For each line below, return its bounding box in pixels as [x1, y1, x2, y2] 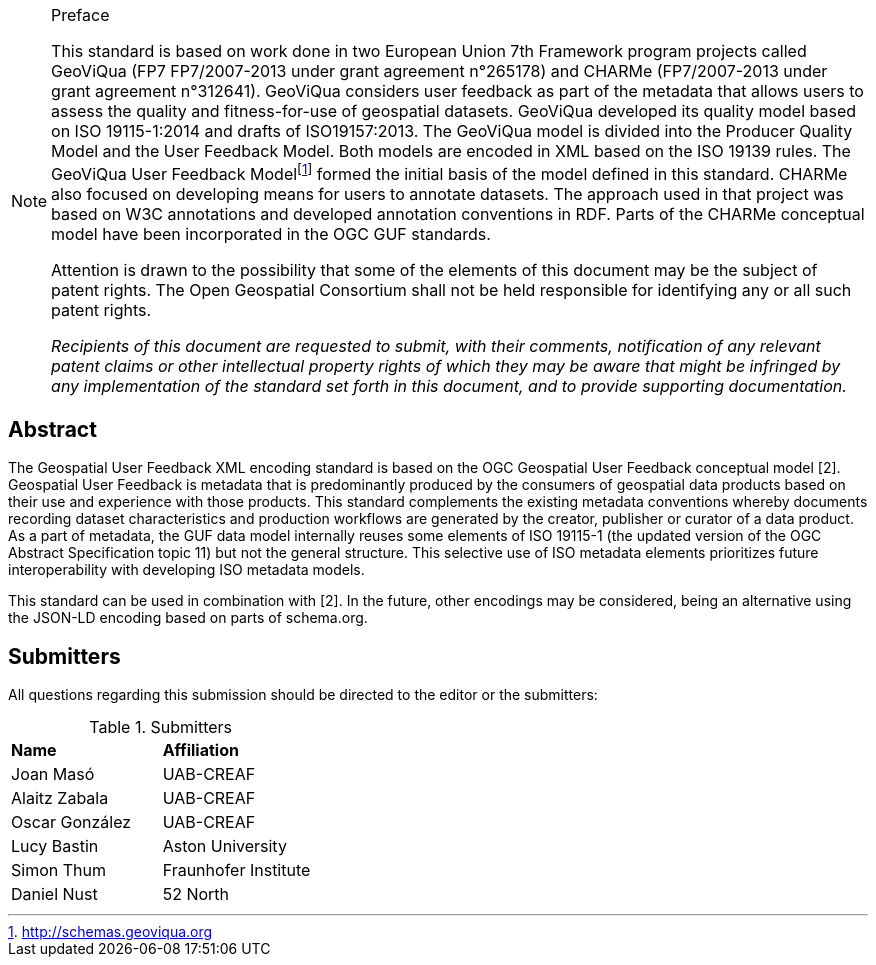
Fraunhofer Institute [162, 860, 311, 881]
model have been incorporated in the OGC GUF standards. [51, 224, 491, 245]
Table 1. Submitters [89, 717, 233, 738]
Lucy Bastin [11, 836, 99, 857]
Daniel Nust [11, 884, 98, 905]
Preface [51, 5, 110, 25]
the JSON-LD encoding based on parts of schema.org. [8, 609, 368, 627]
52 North [162, 884, 230, 905]
